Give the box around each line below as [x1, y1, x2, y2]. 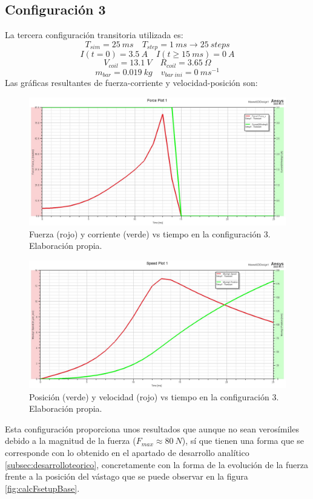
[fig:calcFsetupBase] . [5, 481, 80, 494]
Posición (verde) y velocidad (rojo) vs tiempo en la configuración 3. [29, 390, 279, 403]
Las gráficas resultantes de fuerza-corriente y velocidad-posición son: [5, 76, 258, 89]
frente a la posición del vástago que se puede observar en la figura [5, 470, 248, 483]
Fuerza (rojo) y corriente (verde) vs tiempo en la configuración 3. [29, 227, 271, 240]
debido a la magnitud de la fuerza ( [5, 434, 136, 447]
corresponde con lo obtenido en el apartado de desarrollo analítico [5, 446, 249, 458]
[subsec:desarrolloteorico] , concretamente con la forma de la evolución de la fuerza [5, 458, 308, 471]
